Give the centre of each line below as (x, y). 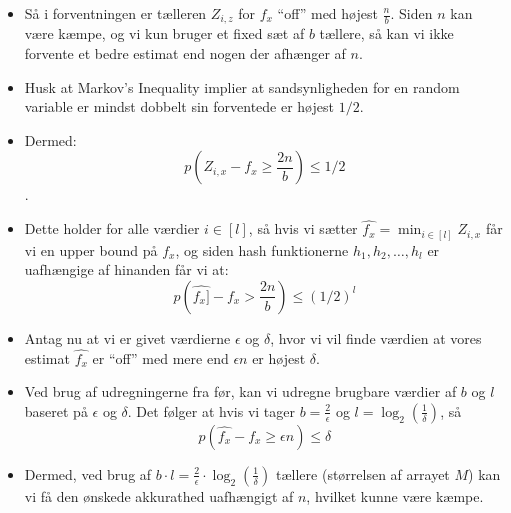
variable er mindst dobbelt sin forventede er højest (179, 106)
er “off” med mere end (160, 357)
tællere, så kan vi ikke (386, 33)
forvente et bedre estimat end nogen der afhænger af (185, 53)
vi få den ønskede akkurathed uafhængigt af (159, 495)
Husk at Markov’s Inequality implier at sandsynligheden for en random (242, 86)
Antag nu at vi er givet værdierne (127, 337)
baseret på (56, 410)
